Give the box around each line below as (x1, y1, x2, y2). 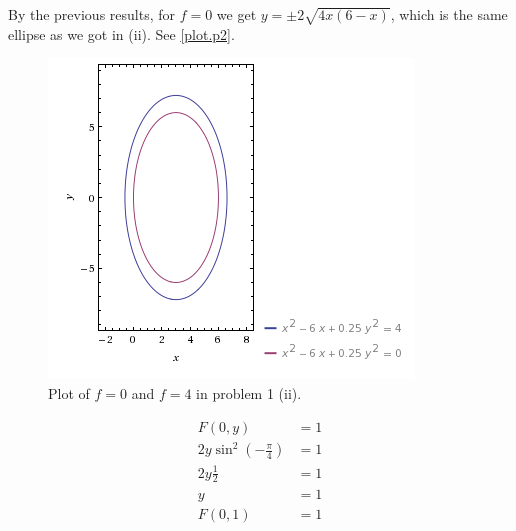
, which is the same (390, 4, 508, 24)
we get (216, 4, 257, 24)
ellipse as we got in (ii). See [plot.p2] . (8, 23, 235, 44)
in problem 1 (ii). (196, 382, 302, 403)
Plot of (48, 382, 90, 403)
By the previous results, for (8, 4, 175, 24)
